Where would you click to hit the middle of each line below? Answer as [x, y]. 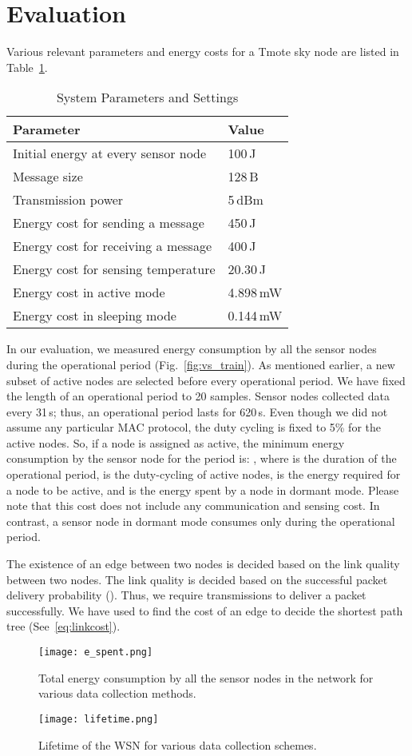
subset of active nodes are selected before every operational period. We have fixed [206, 380]
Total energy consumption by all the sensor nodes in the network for [206, 677]
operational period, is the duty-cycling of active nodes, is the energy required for [204, 474]
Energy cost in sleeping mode [95, 316]
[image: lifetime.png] [99, 719]
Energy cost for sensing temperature [114, 269]
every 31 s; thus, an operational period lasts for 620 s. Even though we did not [197, 411]
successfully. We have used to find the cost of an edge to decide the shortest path [205, 610]
